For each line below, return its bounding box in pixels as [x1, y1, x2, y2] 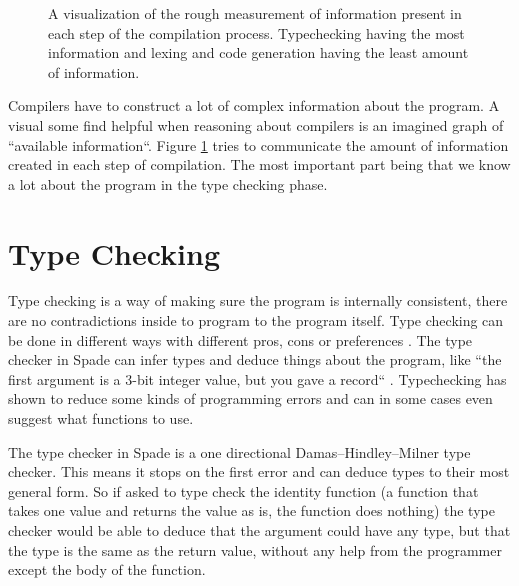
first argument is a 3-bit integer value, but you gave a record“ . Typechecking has [8, 368, 507, 389]
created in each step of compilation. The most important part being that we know [8, 154, 511, 175]
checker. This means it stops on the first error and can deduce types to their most [8, 461, 510, 482]
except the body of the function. [8, 559, 206, 580]
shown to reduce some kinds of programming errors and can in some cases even [8, 388, 493, 409]
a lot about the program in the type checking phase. [8, 173, 328, 194]
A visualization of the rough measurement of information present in [48, 3, 462, 23]
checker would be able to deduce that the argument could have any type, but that [8, 520, 511, 540]
